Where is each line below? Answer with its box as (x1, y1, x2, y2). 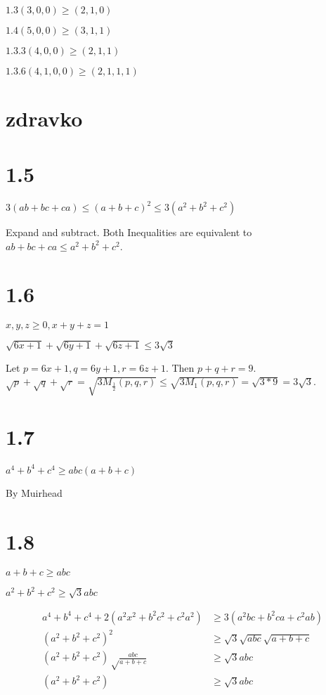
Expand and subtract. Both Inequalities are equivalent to (6, 225, 252, 239)
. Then (165, 360, 195, 375)
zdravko (6, 104, 83, 133)
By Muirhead (6, 485, 63, 500)
